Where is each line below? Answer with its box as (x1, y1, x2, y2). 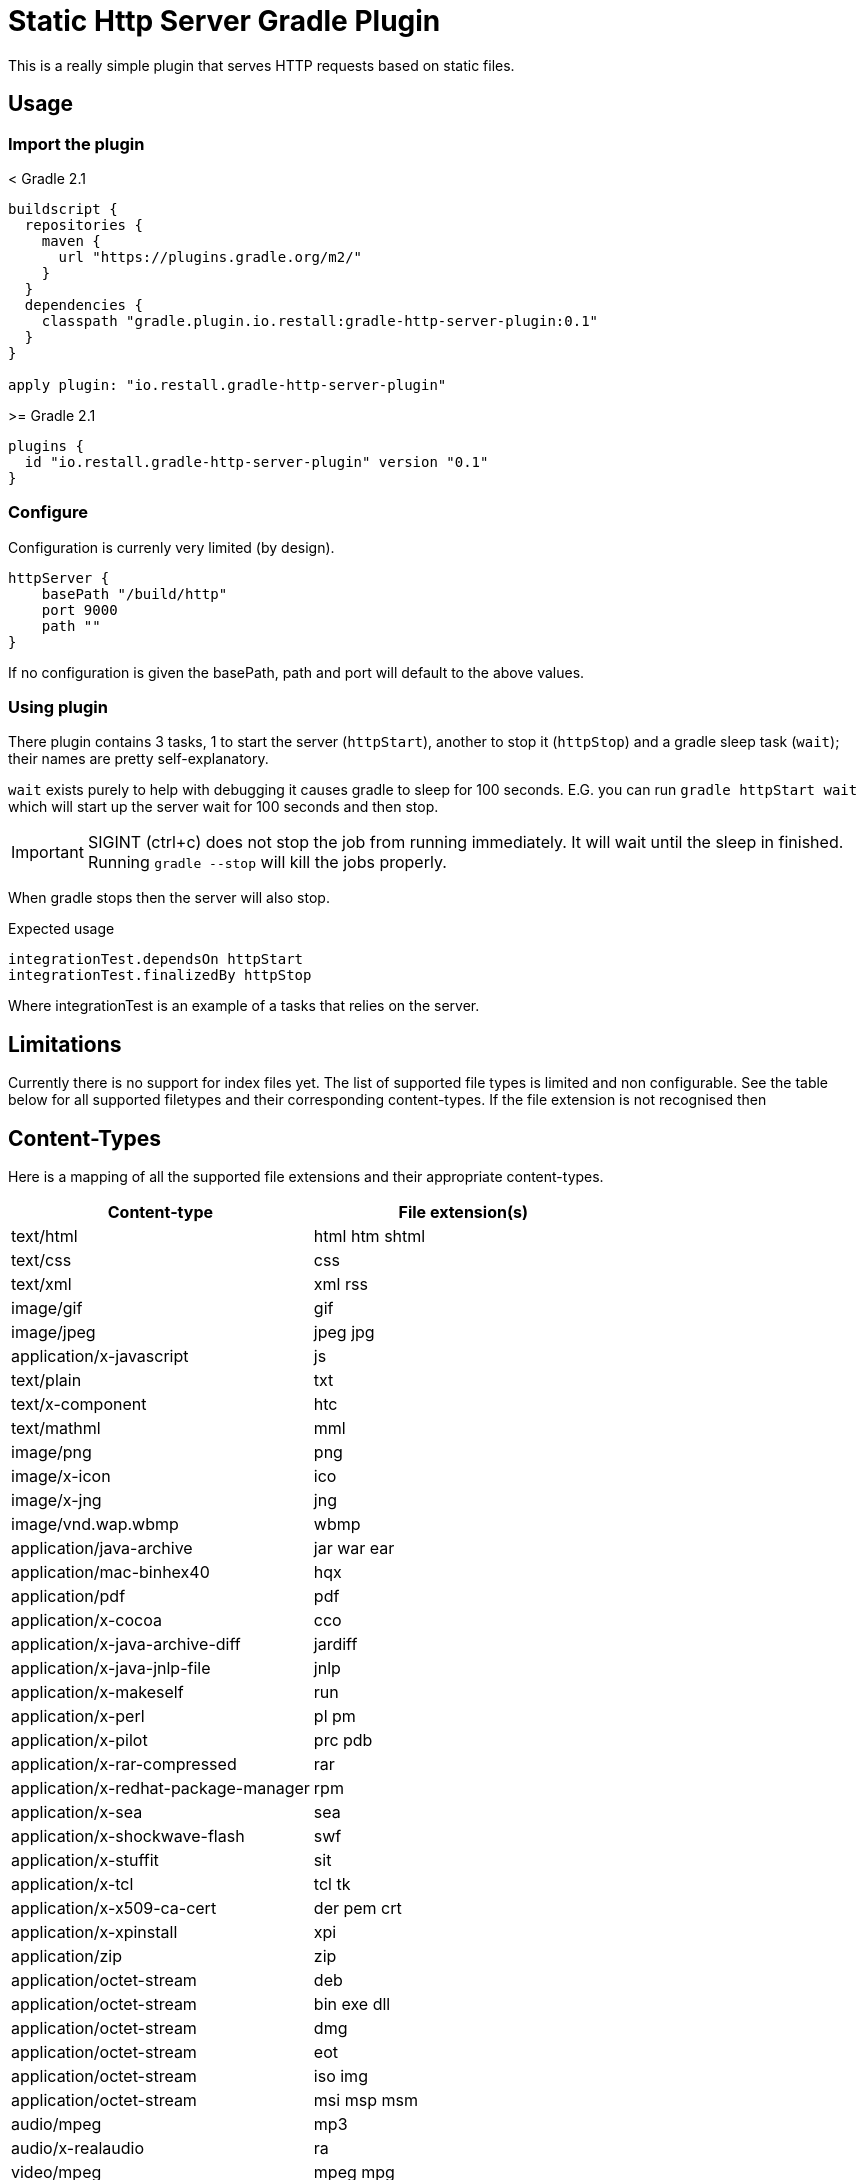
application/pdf (11, 1586, 126, 1607)
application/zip (11, 1946, 123, 1967)
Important (11, 842, 84, 863)
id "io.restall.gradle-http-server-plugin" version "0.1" (24, 453, 489, 470)
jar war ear (313, 1538, 395, 1559)
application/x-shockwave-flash (11, 1826, 245, 1847)
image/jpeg (11, 1322, 96, 1343)
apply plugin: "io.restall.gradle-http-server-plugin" (8, 376, 447, 393)
